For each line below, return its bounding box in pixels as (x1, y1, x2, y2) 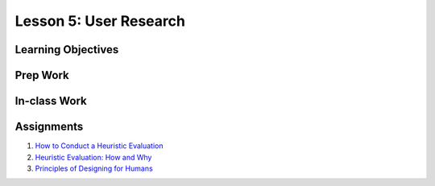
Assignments (14, 120, 84, 134)
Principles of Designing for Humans (35, 163, 153, 173)
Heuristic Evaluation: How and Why (35, 152, 152, 162)
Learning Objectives (14, 43, 119, 56)
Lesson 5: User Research (14, 12, 185, 30)
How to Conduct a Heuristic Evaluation (35, 141, 164, 151)
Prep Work (14, 68, 70, 82)
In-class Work (14, 94, 88, 108)
